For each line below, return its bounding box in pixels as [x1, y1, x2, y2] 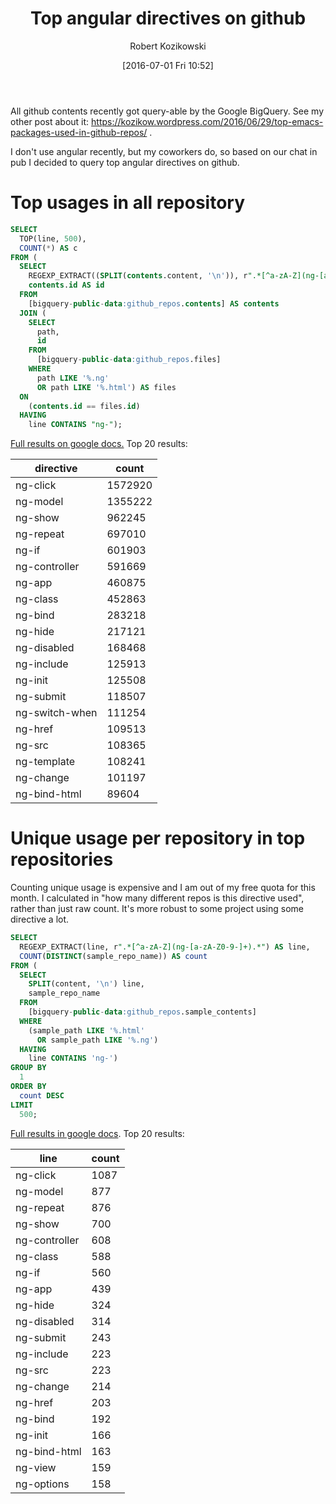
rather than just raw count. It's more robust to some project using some [10, 903, 304, 915]
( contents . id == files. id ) [28, 401, 141, 411]
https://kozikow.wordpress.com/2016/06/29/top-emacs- [91, 115, 324, 127]
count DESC [19, 1090, 65, 1101]
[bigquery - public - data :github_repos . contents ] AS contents [28, 298, 280, 309]
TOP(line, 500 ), [19, 233, 87, 244]
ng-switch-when [15, 706, 98, 720]
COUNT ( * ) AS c [19, 243, 78, 253]
